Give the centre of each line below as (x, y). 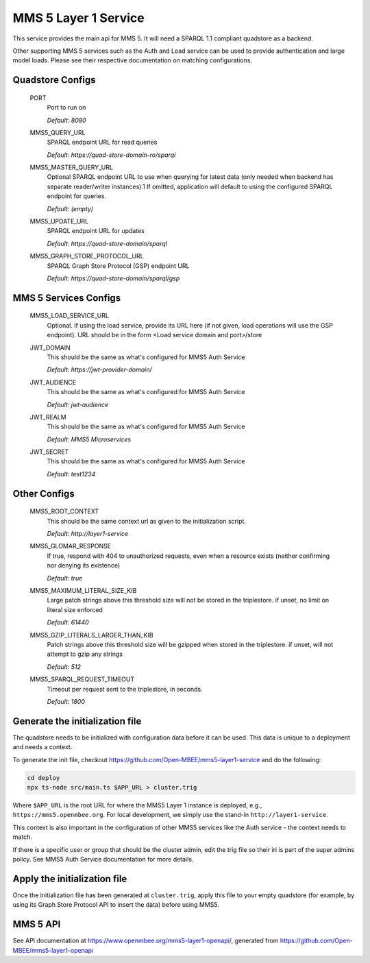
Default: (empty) (70, 208)
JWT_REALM (48, 417)
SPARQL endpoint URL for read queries (102, 142)
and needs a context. (42, 747)
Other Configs (44, 493)
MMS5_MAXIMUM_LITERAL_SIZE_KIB (83, 590)
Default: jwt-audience (78, 404)
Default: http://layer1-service (88, 534)
